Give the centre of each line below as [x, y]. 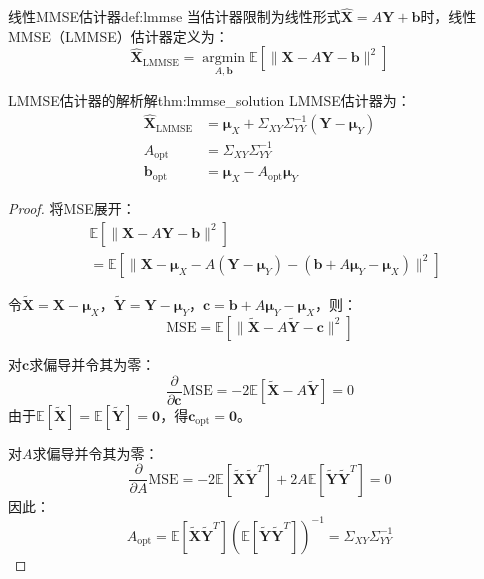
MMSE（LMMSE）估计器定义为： [118, 35]
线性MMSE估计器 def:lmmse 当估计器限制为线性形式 [174, 16]
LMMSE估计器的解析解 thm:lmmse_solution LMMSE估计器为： [209, 99]
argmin [224, 58]
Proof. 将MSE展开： [72, 208]
